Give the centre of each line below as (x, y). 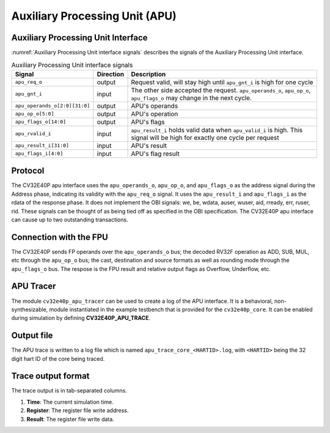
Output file (32, 335)
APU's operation (155, 114)
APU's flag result (155, 154)
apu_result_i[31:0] (42, 146)
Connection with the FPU (60, 237)
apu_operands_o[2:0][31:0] (53, 106)
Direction (111, 74)
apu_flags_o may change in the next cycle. (191, 98)
